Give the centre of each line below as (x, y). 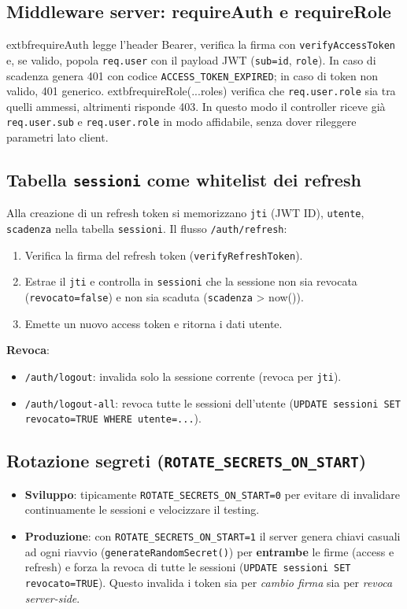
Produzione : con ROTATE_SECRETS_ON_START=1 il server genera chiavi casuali (213, 535)
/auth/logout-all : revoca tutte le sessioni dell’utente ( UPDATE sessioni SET (213, 402)
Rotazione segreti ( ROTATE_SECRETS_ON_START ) (187, 461)
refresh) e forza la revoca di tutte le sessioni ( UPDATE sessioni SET (188, 567)
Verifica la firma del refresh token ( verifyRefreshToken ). (164, 255)
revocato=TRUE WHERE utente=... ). (113, 418)
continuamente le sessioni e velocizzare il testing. (142, 509)
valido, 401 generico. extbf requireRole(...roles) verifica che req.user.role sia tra (201, 91)
